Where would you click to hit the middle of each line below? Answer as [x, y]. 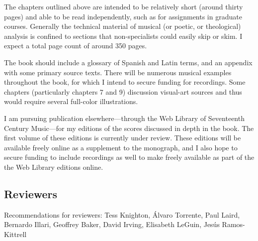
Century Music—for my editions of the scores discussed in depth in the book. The [129, 128]
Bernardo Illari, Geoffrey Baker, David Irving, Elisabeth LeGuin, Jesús [112, 224]
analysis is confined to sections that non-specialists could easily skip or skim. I [123, 36]
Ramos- [233, 224]
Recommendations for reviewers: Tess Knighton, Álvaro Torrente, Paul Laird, [122, 214]
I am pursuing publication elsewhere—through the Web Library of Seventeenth [124, 118]
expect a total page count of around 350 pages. [76, 46]
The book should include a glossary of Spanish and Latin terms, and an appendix [128, 62]
